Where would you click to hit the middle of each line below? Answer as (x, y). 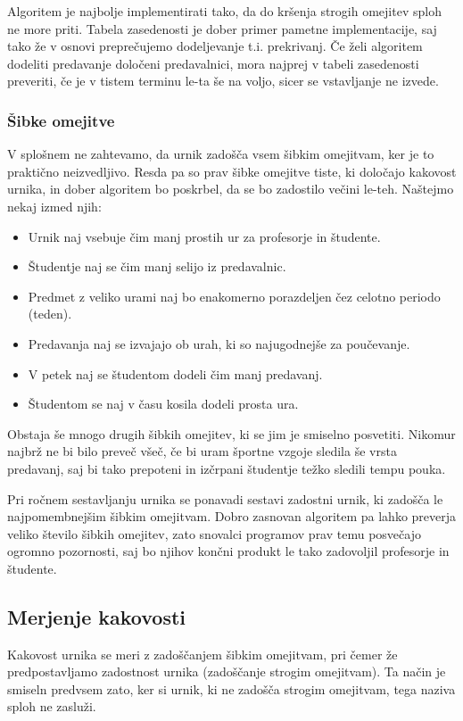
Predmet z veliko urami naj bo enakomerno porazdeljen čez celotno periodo (234, 296)
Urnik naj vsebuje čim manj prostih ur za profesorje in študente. (204, 236)
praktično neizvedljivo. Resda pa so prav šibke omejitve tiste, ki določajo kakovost (232, 171)
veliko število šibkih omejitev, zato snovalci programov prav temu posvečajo (214, 533)
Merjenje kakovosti (97, 616)
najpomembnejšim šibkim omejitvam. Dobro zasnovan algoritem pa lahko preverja (232, 516)
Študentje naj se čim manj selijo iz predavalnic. (157, 266)
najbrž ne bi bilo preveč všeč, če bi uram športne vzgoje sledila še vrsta (202, 451)
